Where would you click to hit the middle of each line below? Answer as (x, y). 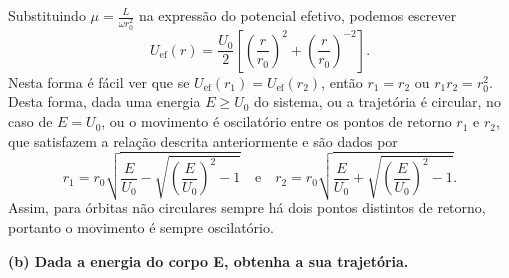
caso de (30, 121)
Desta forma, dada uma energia (104, 101)
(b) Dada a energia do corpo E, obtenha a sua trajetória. (208, 260)
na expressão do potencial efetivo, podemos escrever (297, 15)
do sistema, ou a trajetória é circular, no (377, 101)
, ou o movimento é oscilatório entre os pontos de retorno (276, 121)
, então (342, 81)
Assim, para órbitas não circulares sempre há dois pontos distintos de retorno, (247, 207)
